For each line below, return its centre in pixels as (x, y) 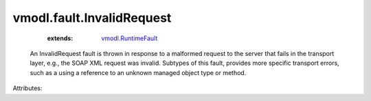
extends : (60, 38)
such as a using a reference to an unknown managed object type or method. (138, 72)
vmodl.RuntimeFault (130, 38)
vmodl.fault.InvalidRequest (92, 18)
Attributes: (27, 88)
